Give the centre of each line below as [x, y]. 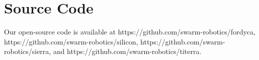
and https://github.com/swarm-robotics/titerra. [127, 51]
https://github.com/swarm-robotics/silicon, [71, 41]
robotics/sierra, [28, 51]
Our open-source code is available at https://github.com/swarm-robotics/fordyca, [130, 32]
